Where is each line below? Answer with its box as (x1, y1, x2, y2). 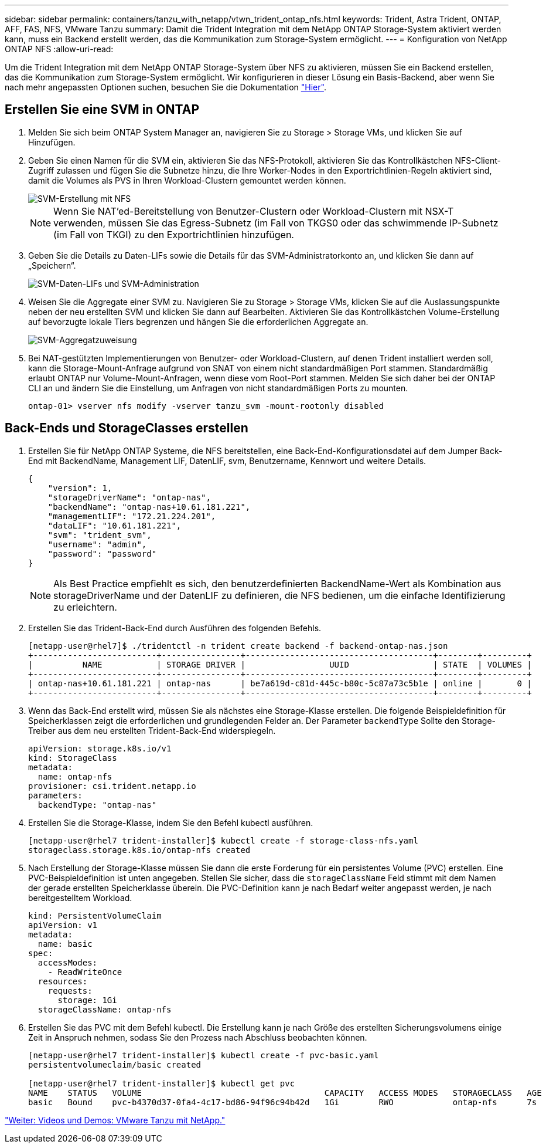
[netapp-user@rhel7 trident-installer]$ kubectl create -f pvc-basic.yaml (28, 1050, 379, 1060)
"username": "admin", (47, 539, 147, 549)
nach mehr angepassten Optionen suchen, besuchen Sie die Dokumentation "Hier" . (5, 82, 326, 92)
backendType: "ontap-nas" (37, 800, 157, 810)
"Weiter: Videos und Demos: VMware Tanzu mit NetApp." (5, 1115, 226, 1125)
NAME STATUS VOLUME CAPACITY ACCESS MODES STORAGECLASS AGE (28, 1088, 542, 1098)
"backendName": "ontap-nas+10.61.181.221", (47, 502, 251, 512)
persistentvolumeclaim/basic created (28, 1059, 202, 1069)
